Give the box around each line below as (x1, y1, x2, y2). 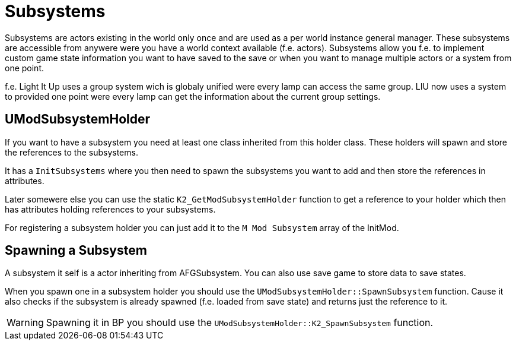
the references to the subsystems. (5, 147, 138, 157)
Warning (7, 316, 44, 329)
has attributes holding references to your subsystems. (5, 204, 216, 214)
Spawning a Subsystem (5, 243, 147, 258)
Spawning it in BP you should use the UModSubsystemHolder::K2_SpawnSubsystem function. (46, 316, 434, 329)
